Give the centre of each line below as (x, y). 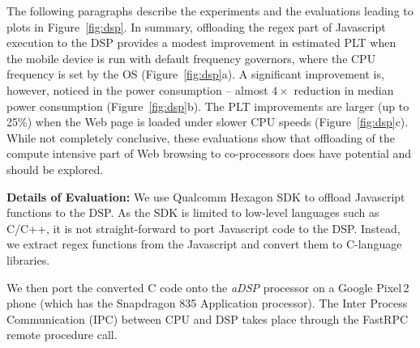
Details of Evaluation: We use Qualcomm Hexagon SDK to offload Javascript (206, 196)
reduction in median (344, 89)
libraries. (28, 259)
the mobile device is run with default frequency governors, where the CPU (191, 58)
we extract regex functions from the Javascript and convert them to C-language (204, 244)
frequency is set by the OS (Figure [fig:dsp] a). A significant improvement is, (195, 74)
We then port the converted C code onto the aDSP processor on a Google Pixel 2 (208, 287)
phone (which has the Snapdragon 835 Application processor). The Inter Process (207, 303)
